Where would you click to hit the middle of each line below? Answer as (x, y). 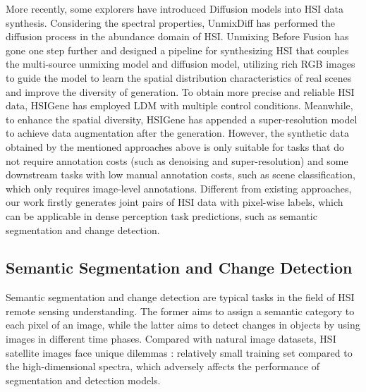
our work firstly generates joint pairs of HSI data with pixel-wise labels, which (175, 202)
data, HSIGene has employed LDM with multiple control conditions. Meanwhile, (179, 105)
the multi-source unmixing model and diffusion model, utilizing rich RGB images (181, 64)
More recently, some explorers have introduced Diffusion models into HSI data (175, 8)
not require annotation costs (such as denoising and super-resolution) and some (177, 160)
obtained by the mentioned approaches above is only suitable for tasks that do (175, 146)
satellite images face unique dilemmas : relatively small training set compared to (179, 352)
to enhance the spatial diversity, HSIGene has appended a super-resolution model (182, 119)
